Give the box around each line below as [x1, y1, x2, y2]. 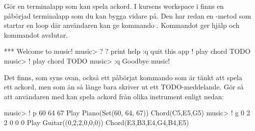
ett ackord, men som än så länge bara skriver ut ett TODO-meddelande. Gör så [4, 82, 244, 92]
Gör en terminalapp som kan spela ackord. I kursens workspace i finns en [4, 1, 224, 11]
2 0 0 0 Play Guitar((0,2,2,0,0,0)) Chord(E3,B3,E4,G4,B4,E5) [4, 117, 189, 127]
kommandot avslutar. [4, 29, 68, 40]
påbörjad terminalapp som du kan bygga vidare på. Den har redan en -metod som [4, 10, 251, 21]
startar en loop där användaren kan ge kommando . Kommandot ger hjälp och [4, 20, 240, 30]
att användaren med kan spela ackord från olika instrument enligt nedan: [4, 91, 224, 101]
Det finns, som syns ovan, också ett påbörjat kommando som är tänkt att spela [4, 72, 242, 82]
